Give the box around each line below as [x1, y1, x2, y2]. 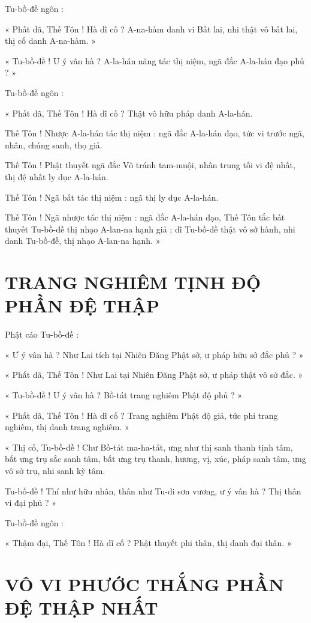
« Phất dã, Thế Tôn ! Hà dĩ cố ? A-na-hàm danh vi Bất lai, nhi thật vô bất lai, [5, 22, 298, 35]
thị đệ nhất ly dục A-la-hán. [5, 170, 108, 183]
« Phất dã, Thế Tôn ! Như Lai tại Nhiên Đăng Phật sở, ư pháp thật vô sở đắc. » [5, 368, 303, 381]
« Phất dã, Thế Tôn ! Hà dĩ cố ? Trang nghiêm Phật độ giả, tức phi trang [5, 409, 278, 421]
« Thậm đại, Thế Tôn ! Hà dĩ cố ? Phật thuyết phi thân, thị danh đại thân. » [5, 536, 292, 549]
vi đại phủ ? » [5, 496, 56, 509]
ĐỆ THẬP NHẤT [5, 595, 158, 620]
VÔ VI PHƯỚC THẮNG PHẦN [5, 572, 284, 597]
